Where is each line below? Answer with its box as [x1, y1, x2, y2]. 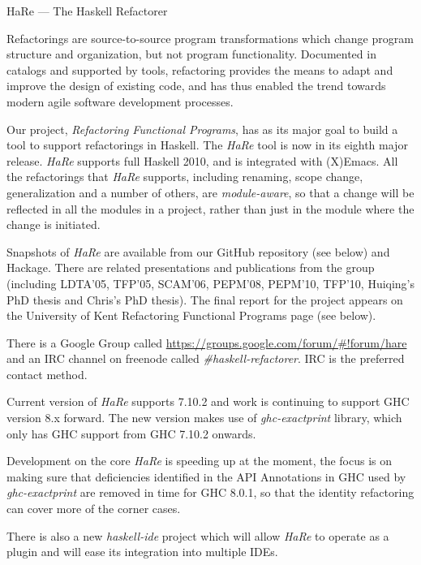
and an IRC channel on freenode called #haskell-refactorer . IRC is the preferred [6, 350, 405, 367]
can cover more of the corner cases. [6, 500, 181, 517]
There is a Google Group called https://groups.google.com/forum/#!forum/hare [6, 334, 407, 351]
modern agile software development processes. [6, 93, 234, 110]
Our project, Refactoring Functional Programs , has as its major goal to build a [6, 120, 398, 137]
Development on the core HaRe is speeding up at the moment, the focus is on [6, 452, 392, 469]
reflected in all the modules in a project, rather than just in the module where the [6, 200, 415, 217]
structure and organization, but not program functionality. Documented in [6, 45, 376, 63]
